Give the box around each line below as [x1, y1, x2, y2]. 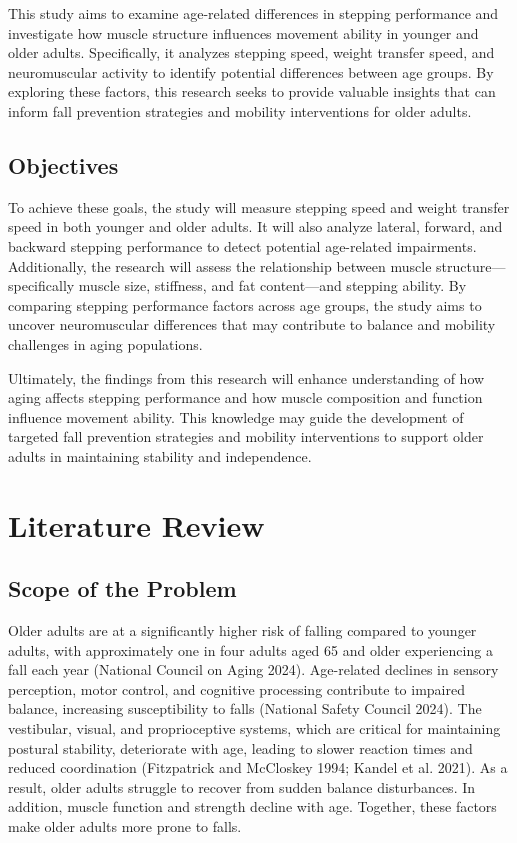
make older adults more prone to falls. [8, 816, 242, 836]
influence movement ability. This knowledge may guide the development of [8, 406, 464, 427]
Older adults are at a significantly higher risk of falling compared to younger [8, 620, 477, 641]
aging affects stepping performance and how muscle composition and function [8, 387, 483, 408]
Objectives [8, 149, 119, 180]
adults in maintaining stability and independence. [8, 445, 312, 466]
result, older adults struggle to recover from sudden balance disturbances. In [8, 776, 476, 797]
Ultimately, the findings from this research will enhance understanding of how [8, 367, 485, 388]
